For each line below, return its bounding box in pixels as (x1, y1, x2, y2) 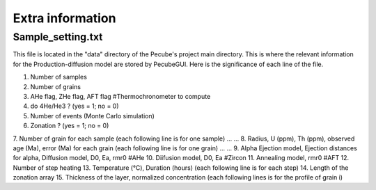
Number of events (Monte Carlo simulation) (30, 111, 155, 120)
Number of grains (30, 82, 81, 90)
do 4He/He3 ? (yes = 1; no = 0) (30, 102, 119, 111)
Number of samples (30, 73, 87, 81)
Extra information (13, 10, 116, 26)
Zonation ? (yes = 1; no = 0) (30, 122, 109, 130)
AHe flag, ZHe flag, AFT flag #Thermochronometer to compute (30, 92, 211, 100)
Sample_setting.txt (13, 31, 103, 43)
